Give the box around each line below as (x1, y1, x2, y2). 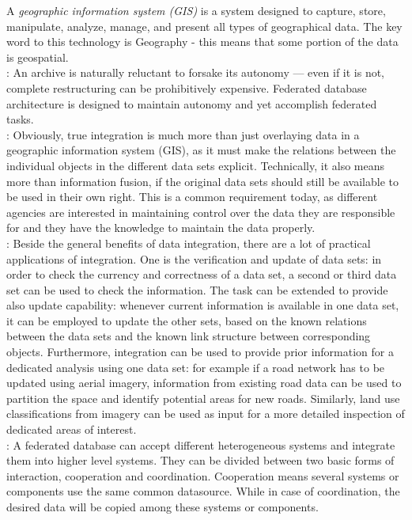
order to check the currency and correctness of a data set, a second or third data (6, 266, 397, 283)
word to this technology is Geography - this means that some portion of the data (6, 33, 399, 50)
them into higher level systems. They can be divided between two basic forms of (6, 452, 395, 469)
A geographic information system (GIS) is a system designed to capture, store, (6, 2, 386, 18)
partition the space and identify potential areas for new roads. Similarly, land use (6, 389, 400, 406)
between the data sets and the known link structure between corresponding (6, 328, 371, 344)
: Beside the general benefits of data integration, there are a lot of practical (6, 234, 371, 251)
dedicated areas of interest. (6, 421, 137, 438)
